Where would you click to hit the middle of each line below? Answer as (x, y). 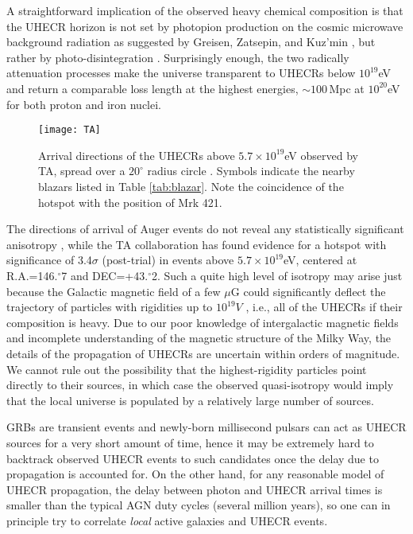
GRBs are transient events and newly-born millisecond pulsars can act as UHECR (206, 427)
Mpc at (347, 88)
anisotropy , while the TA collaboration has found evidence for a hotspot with (197, 244)
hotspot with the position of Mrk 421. (130, 202)
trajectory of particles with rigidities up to (110, 307)
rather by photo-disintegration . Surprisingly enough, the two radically (178, 57)
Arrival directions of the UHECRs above (137, 155)
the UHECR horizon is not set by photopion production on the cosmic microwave (205, 26)
